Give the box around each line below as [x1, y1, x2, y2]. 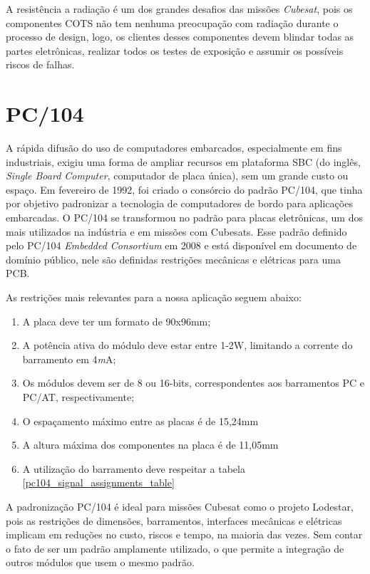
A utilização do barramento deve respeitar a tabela [22, 461, 245, 476]
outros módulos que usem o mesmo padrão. [6, 555, 195, 570]
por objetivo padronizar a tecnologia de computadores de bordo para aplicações [6, 196, 353, 211]
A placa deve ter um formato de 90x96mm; [22, 313, 211, 328]
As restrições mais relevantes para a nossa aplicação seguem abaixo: [6, 290, 302, 305]
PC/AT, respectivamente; [22, 390, 135, 404]
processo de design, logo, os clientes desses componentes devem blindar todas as [6, 29, 354, 44]
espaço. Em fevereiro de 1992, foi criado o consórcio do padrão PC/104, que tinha [6, 182, 363, 197]
